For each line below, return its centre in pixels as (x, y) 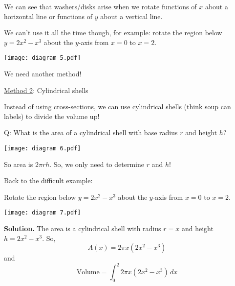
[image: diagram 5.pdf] (43, 58)
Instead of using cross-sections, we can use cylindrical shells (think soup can (117, 107)
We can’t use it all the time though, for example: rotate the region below (113, 33)
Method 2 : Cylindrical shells (46, 90)
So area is (19, 164)
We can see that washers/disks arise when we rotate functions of (100, 6)
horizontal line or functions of (48, 16)
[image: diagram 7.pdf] (43, 213)
